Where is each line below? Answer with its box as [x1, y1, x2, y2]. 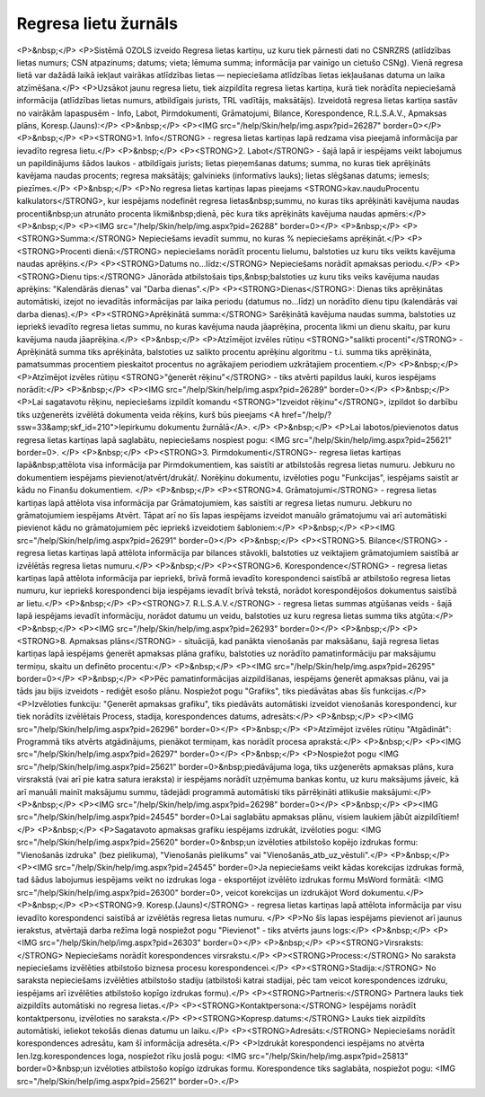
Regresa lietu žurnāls [16, 13, 179, 33]
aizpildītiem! [413, 811, 460, 822]
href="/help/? [281, 409, 332, 420]
